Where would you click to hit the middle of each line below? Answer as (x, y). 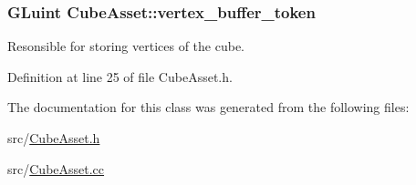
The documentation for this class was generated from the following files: (208, 107)
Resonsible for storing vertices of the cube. (126, 46)
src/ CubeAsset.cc (56, 168)
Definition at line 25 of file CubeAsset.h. (120, 76)
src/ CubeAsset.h (54, 138)
